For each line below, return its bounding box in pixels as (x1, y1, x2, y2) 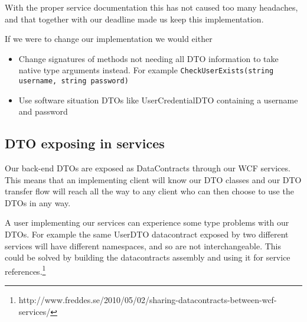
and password (18, 105, 68, 118)
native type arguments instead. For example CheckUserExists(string (18, 64, 274, 76)
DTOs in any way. (5, 196, 71, 209)
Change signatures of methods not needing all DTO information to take (18, 52, 279, 64)
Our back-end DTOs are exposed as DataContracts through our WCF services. (5, 162, 290, 174)
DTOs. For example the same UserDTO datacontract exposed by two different (5, 228, 289, 240)
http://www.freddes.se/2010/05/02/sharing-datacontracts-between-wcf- (18, 294, 277, 306)
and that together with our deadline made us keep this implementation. (5, 12, 264, 25)
